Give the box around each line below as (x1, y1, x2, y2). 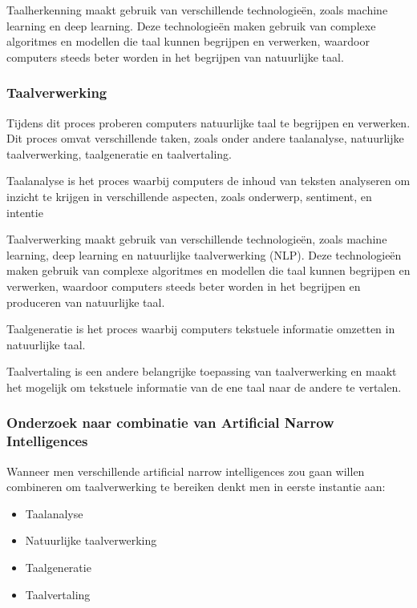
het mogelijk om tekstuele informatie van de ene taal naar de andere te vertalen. (6, 378, 402, 395)
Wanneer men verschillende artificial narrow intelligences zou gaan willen (6, 462, 365, 479)
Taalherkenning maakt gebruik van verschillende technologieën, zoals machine (6, 2, 388, 18)
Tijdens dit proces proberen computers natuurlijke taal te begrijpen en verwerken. (6, 114, 411, 131)
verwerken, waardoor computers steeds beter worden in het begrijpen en (6, 277, 361, 294)
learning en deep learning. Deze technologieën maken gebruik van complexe (6, 17, 376, 34)
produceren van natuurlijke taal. (6, 293, 165, 310)
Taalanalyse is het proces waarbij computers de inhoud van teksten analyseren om (6, 172, 411, 189)
